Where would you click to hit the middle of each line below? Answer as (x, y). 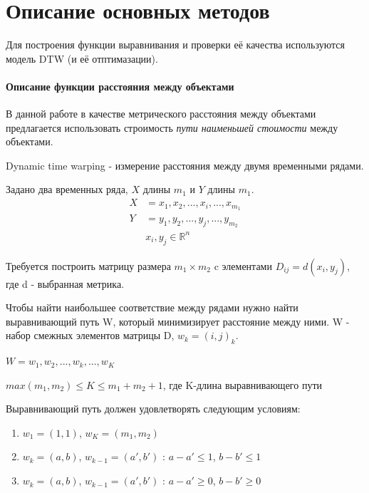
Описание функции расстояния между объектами (120, 86)
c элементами (243, 265)
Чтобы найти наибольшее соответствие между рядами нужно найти (152, 307)
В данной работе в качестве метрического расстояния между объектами (161, 114)
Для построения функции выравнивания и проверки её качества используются (175, 45)
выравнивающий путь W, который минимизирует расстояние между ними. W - (178, 321)
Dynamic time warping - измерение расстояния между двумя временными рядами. (185, 165)
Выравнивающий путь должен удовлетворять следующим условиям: (153, 409)
